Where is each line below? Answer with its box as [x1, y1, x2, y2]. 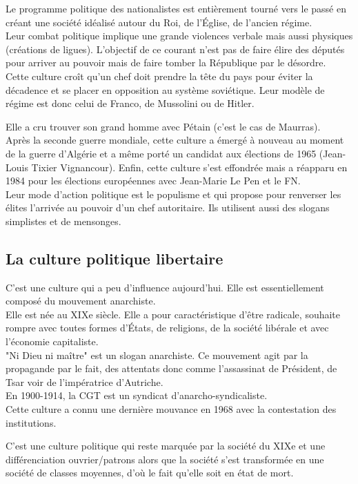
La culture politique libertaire [6, 247, 223, 269]
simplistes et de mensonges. [6, 213, 121, 228]
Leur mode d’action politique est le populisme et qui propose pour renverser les [6, 186, 341, 201]
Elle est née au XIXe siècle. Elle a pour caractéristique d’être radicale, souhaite [6, 307, 341, 321]
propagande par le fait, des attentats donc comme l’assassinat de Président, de [6, 361, 337, 376]
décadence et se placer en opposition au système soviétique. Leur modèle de [6, 82, 325, 97]
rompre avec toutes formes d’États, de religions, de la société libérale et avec [6, 320, 329, 335]
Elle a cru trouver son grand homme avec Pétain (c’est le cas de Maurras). [6, 119, 321, 133]
